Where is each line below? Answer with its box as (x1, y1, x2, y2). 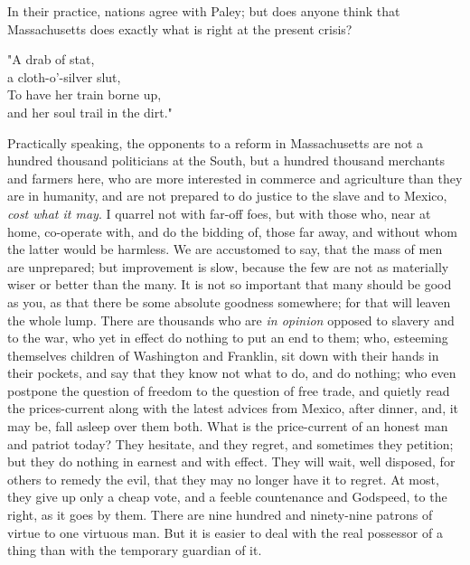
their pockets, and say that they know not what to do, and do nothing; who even (7, 363, 456, 382)
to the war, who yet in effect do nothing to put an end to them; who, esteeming (7, 328, 448, 347)
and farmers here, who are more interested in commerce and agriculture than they (7, 168, 463, 187)
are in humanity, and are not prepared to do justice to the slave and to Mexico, (7, 186, 447, 205)
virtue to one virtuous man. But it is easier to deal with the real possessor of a (7, 523, 443, 541)
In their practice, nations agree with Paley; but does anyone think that (7, 2, 400, 20)
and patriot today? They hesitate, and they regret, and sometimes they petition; (7, 434, 454, 453)
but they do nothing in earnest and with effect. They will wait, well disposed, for (7, 452, 456, 471)
